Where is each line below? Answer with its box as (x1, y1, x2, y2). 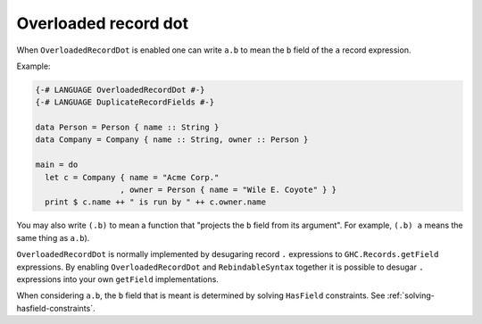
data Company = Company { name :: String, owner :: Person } (35, 135, 309, 145)
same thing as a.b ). (16, 232, 90, 243)
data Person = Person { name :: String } (35, 122, 220, 133)
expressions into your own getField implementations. (16, 273, 219, 285)
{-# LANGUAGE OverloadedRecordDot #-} (35, 85, 205, 95)
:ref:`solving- (386, 290, 435, 301)
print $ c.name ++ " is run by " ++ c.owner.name (45, 197, 267, 207)
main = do (35, 160, 79, 170)
